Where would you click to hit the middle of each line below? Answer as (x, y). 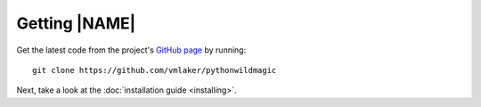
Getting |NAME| (76, 23)
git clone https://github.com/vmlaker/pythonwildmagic (155, 70)
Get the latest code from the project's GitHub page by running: (131, 50)
